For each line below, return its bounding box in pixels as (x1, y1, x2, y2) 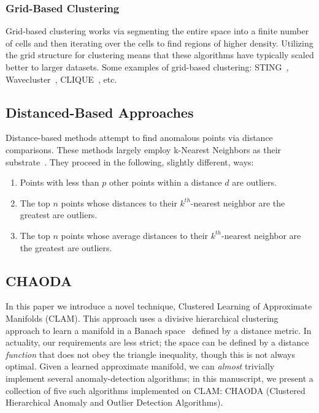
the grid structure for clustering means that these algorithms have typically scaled (6, 48, 314, 61)
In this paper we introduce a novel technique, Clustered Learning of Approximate (6, 300, 312, 313)
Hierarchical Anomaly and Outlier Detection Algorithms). (6, 396, 223, 409)
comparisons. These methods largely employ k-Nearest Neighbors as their (6, 143, 282, 156)
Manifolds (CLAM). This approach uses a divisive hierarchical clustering (6, 311, 279, 324)
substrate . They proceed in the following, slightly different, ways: (6, 155, 254, 168)
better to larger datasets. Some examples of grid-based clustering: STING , (6, 61, 289, 73)
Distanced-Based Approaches (6, 102, 194, 121)
